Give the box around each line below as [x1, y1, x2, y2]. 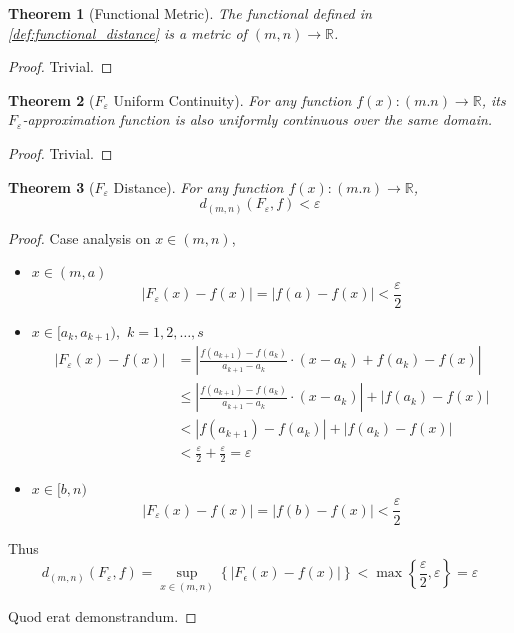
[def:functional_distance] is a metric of [8, 22, 247, 43]
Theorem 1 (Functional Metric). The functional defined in [8, 3, 372, 23]
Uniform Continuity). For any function [113, 89, 352, 110]
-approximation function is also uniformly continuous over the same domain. [22, 109, 493, 130]
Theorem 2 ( [8, 89, 95, 110]
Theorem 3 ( [8, 176, 95, 197]
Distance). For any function [113, 176, 284, 197]
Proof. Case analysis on [8, 227, 151, 248]
